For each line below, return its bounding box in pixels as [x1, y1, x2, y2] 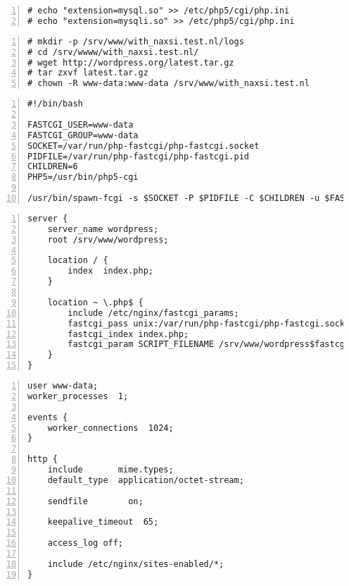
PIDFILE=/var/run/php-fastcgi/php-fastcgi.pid [27, 151, 249, 161]
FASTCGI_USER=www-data [27, 119, 134, 130]
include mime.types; [47, 465, 174, 475]
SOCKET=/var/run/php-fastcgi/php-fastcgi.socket [27, 140, 260, 151]
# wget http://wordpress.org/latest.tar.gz [27, 57, 234, 68]
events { [27, 412, 68, 422]
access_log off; [47, 538, 124, 549]
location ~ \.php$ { [47, 297, 144, 307]
